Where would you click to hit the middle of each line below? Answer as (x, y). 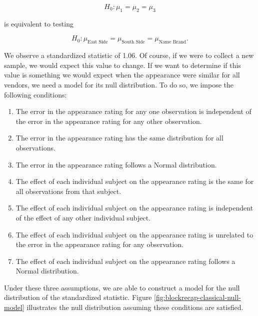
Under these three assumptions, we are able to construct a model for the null (122, 287)
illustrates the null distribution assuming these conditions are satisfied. (135, 307)
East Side (98, 42)
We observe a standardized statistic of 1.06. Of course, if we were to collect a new (129, 55)
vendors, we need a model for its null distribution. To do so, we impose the (119, 84)
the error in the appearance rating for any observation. (100, 244)
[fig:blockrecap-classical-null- (197, 297)
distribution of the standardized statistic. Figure (78, 297)
